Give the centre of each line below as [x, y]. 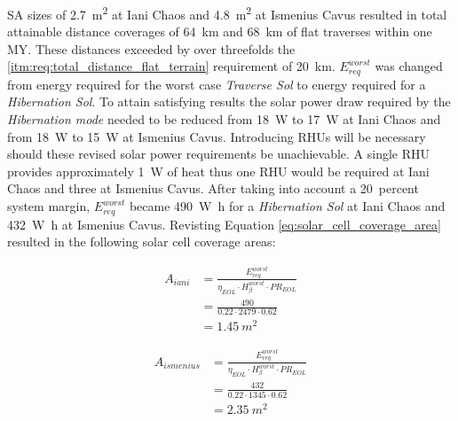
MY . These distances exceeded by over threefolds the [151, 48]
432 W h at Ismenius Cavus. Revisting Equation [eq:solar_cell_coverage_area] [224, 224]
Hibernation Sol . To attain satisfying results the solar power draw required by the [229, 101]
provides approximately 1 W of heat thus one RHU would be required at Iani [218, 171]
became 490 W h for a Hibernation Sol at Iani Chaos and [287, 206]
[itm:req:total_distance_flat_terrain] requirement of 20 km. [171, 66]
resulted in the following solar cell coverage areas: [142, 242]
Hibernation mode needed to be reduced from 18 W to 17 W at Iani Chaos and [224, 119]
